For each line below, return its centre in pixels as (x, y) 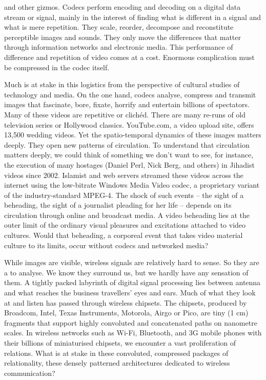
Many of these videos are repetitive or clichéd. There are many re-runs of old (125, 114)
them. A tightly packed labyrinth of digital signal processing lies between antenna (132, 282)
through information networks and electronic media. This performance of (119, 47)
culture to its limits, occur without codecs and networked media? (106, 245)
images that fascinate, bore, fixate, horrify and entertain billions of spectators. (127, 104)
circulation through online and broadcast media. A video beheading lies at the (127, 215)
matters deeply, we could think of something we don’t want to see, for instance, (129, 155)
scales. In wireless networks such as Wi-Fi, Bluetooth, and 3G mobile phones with (133, 333)
